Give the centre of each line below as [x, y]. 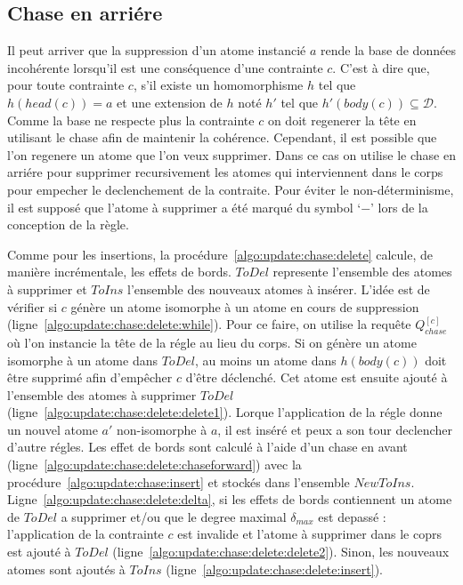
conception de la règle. [68, 224]
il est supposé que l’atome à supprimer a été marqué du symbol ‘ [184, 207]
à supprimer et [47, 288]
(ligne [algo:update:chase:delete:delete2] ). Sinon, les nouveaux [281, 552]
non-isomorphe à [162, 429]
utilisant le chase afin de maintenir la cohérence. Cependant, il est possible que [222, 137]
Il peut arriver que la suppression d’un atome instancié [157, 50]
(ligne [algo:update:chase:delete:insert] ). [274, 569]
